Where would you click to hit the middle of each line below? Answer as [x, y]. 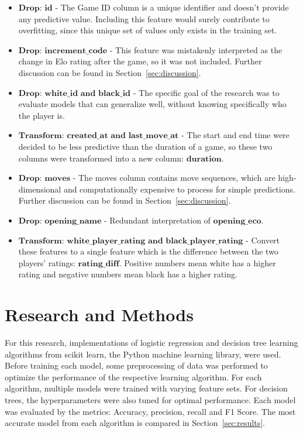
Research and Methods [99, 315]
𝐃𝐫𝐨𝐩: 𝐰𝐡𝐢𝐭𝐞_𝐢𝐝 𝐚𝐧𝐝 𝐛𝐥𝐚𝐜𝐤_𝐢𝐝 [75, 93]
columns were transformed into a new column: [101, 158]
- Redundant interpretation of [157, 220]
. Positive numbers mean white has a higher [197, 262]
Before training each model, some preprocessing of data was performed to [136, 365]
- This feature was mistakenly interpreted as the [196, 49]
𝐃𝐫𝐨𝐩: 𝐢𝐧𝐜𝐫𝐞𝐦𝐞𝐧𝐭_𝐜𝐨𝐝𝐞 [63, 51]
